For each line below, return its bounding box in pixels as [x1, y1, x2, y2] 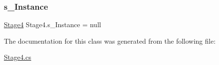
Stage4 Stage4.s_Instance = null [4, 19, 101, 30]
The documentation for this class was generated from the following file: [4, 35, 216, 46]
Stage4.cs [4, 52, 32, 62]
